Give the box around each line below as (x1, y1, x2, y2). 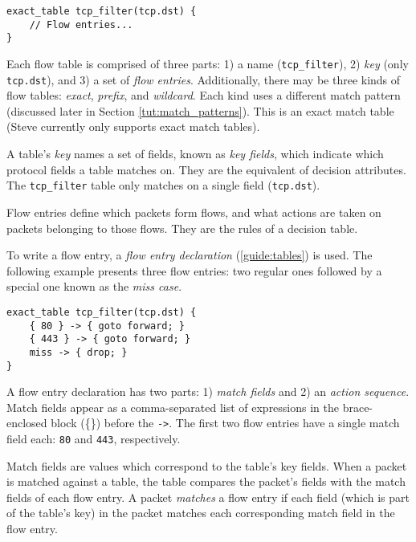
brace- (342, 398, 373, 415)
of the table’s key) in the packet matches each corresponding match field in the (6, 504, 395, 521)
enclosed (6, 414, 47, 431)
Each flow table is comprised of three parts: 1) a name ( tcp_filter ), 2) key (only (6, 55, 409, 71)
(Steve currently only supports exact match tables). (6, 118, 260, 135)
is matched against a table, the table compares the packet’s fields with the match (6, 473, 406, 490)
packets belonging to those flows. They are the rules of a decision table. (6, 219, 358, 236)
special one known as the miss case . (6, 278, 182, 295)
